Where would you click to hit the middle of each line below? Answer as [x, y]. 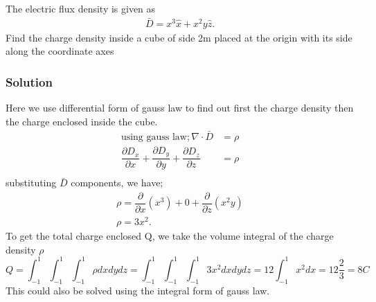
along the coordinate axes [60, 51]
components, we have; [117, 183]
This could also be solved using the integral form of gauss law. [138, 290]
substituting [31, 183]
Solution [29, 81]
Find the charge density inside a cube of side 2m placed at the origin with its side [179, 37]
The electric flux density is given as [81, 8]
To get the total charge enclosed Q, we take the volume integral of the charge [170, 236]
